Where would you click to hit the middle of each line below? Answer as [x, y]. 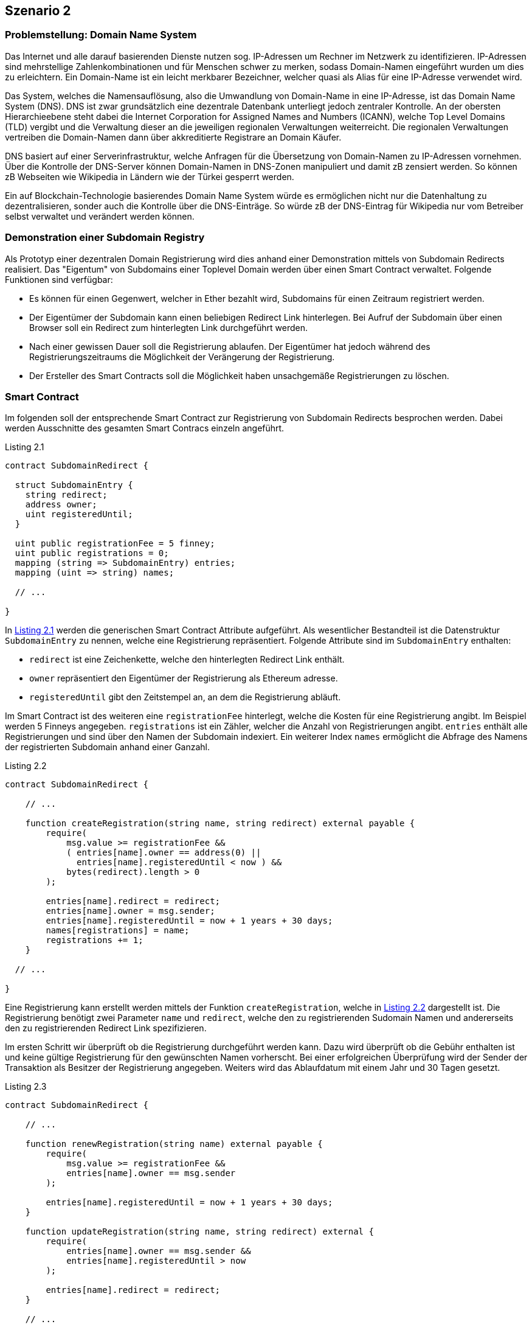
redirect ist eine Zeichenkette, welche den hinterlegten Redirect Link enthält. [187, 660]
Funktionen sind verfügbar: [59, 279]
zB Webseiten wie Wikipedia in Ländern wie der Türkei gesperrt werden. [150, 176]
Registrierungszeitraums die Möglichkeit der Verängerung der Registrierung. [182, 357]
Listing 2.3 [26, 1087]
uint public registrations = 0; [92, 553]
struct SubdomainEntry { [74, 485]
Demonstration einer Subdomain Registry [105, 238]
